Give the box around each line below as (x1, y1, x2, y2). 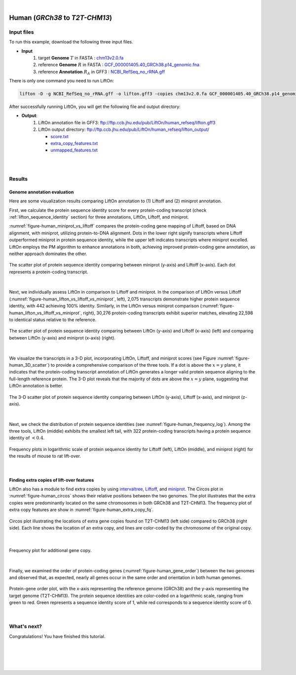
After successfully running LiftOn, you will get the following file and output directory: (9, 104, 181, 110)
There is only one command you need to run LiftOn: (9, 78, 114, 84)
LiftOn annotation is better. (9, 383, 64, 389)
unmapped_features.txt (50, 147, 98, 153)
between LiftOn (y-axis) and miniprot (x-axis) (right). (9, 335, 116, 340)
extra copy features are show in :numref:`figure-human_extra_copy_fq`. (9, 507, 154, 513)
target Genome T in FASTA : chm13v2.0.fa (38, 55, 124, 61)
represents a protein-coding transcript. (9, 269, 88, 275)
